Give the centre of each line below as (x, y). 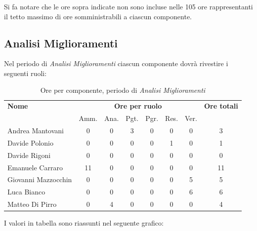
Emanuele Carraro (35, 167)
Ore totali (221, 106)
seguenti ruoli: (25, 73)
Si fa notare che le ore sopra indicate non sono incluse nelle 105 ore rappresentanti (128, 6)
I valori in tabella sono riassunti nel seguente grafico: (84, 223)
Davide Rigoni (29, 155)
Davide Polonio (30, 142)
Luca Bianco (26, 192)
